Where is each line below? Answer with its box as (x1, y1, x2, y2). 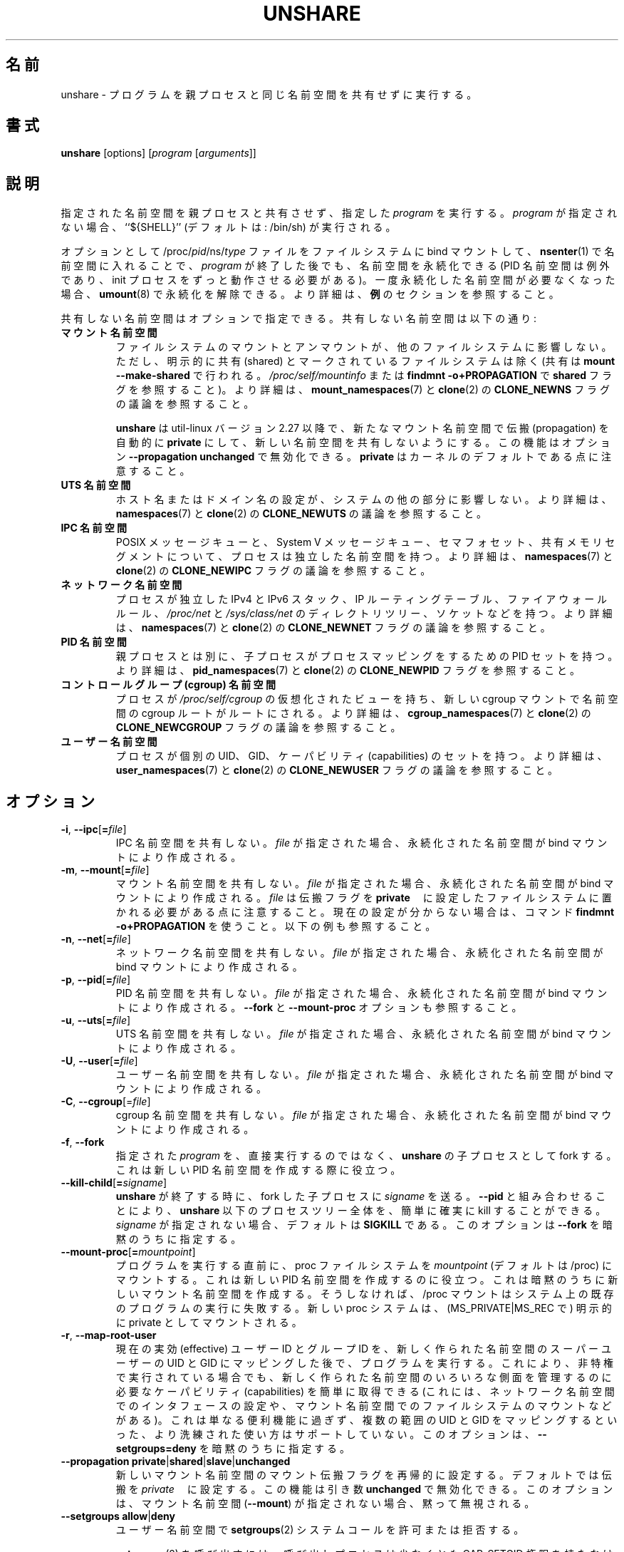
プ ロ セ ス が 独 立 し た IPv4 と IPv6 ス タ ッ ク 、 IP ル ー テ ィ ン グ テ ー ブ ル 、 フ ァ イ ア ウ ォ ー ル (115, 593, 608, 606)
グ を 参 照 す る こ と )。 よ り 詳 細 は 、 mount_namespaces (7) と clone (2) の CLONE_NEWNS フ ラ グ (115, 383, 610, 396)
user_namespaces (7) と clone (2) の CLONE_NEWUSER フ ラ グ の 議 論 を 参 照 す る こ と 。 (115, 764, 558, 777)
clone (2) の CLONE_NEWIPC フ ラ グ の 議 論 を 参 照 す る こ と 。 (115, 564, 431, 577)
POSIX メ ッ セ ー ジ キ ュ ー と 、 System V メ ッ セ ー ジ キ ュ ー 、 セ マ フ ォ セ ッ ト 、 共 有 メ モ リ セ (115, 536, 615, 549)
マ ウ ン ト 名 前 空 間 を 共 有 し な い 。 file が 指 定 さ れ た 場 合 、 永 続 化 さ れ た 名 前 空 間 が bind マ (115, 877, 614, 890)
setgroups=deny (115, 1442, 197, 1455)
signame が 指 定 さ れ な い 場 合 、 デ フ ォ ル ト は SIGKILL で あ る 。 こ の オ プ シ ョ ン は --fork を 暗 (115, 1219, 613, 1231)
